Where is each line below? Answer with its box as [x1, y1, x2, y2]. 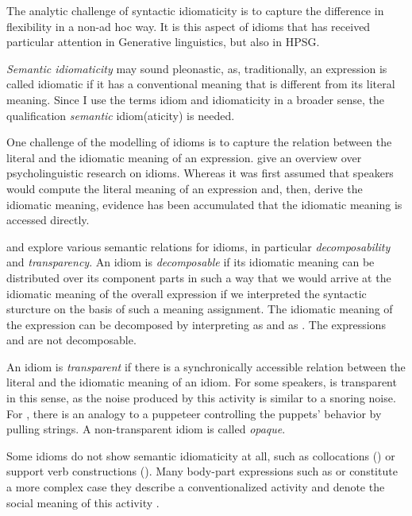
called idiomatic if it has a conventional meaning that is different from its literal [6, 76, 395, 92]
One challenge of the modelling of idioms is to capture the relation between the [6, 134, 392, 150]
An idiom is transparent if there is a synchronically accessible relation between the [6, 358, 406, 374]
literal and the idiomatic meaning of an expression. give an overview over [6, 149, 362, 165]
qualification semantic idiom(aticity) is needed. [6, 107, 235, 123]
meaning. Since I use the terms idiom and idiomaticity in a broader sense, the [6, 91, 385, 107]
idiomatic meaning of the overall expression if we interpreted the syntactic [6, 285, 367, 301]
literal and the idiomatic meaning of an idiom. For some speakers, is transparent [6, 374, 397, 390]
